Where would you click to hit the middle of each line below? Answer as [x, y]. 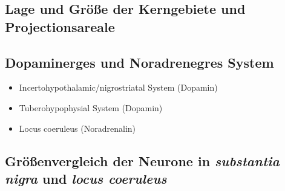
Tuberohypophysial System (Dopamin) [91, 107]
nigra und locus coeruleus [86, 178]
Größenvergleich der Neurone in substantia [142, 160]
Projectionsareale [60, 26]
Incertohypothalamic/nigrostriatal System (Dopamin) [118, 87]
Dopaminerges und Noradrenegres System [139, 62]
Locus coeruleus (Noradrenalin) [77, 128]
